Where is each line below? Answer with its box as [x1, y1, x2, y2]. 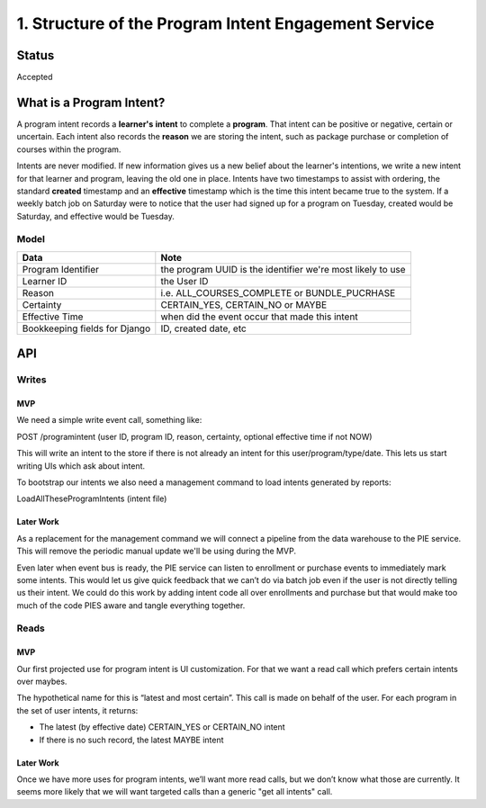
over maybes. [16, 676, 67, 687]
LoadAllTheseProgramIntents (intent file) [16, 493, 167, 504]
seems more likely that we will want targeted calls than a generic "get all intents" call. [16, 786, 333, 797]
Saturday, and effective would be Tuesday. [16, 211, 175, 221]
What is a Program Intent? [16, 94, 166, 110]
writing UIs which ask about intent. [16, 460, 146, 471]
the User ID [160, 274, 209, 287]
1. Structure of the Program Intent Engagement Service [16, 13, 435, 33]
